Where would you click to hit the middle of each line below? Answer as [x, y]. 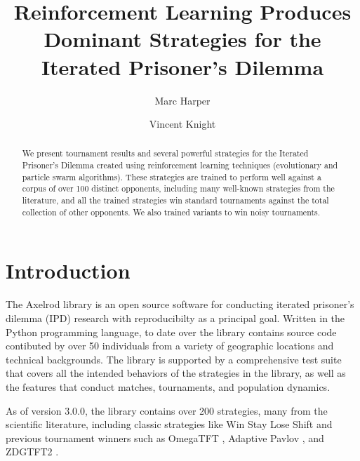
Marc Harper [182, 100]
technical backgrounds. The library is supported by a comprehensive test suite [174, 359]
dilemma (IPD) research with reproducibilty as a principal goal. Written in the [175, 318]
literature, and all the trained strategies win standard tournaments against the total [175, 200]
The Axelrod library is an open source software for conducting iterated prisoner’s [180, 304]
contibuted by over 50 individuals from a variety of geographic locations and [170, 346]
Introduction [68, 270]
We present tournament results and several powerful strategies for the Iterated [165, 153]
